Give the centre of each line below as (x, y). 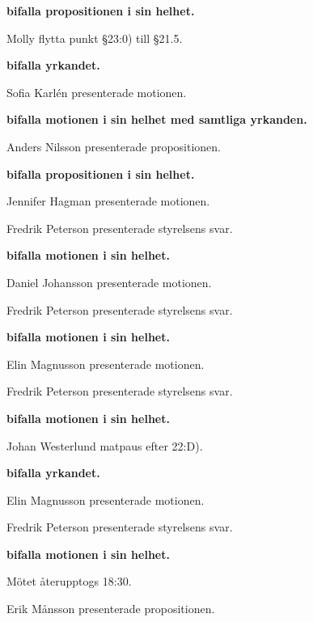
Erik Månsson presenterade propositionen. (111, 609)
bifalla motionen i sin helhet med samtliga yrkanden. (157, 119)
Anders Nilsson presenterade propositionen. (114, 146)
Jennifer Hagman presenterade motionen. (108, 201)
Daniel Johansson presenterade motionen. (109, 282)
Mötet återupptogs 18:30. (69, 581)
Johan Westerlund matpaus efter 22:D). (105, 445)
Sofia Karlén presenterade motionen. (97, 92)
